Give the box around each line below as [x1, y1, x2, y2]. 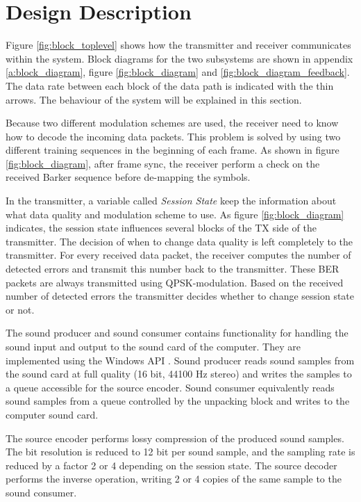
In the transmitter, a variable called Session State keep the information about [6, 193, 337, 208]
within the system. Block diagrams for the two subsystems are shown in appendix [6, 51, 353, 65]
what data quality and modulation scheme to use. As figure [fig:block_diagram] [6, 207, 344, 221]
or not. [6, 302, 35, 316]
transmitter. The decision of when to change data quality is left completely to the [6, 234, 353, 248]
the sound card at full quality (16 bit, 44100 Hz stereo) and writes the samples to [6, 366, 352, 381]
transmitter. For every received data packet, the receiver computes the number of [6, 248, 351, 262]
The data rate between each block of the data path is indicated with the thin [6, 78, 334, 92]
